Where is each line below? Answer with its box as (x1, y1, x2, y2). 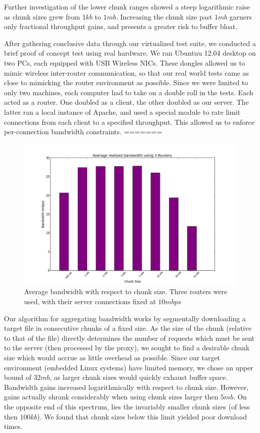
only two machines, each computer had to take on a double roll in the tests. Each (4, 87, 253, 97)
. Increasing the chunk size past (116, 11, 212, 22)
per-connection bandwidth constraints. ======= (4, 126, 162, 137)
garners (229, 11, 252, 22)
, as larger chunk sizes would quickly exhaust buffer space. (49, 372, 228, 382)
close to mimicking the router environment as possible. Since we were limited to (4, 77, 248, 88)
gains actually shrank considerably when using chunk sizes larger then (4, 391, 218, 402)
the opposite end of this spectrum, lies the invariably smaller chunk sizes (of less (4, 401, 250, 411)
